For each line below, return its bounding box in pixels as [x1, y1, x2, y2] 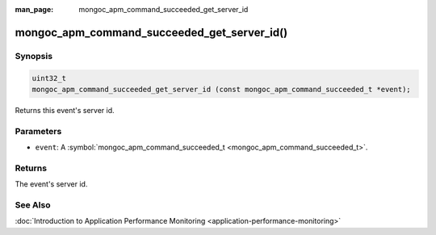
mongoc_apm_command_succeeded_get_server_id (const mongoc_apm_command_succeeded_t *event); [31, 85, 411, 94]
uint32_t [31, 73, 67, 82]
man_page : [15, 5, 54, 14]
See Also [15, 199, 51, 210]
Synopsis [15, 50, 52, 61]
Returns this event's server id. [15, 105, 115, 115]
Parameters [15, 125, 62, 136]
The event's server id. [15, 179, 88, 189]
